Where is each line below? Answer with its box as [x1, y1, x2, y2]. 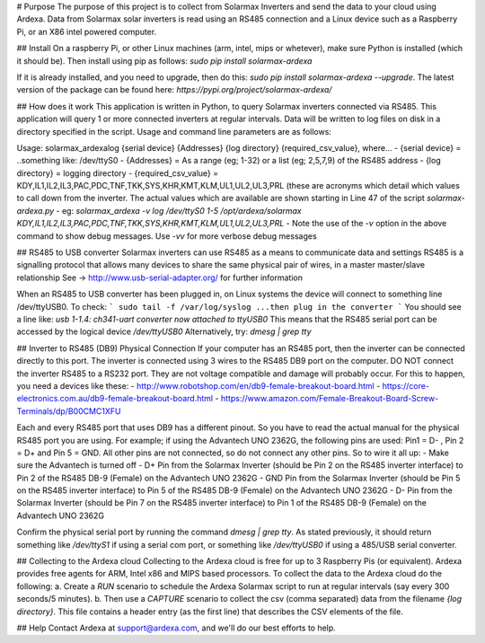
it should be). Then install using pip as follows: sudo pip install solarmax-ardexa [16, 55, 313, 66]
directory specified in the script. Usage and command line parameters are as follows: [16, 126, 332, 137]
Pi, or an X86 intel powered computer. [16, 26, 157, 37]
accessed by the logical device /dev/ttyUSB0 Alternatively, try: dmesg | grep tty [16, 326, 312, 337]
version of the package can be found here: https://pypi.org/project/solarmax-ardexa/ [16, 84, 332, 95]
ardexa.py [16, 205, 55, 216]
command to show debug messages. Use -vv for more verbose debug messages [16, 230, 318, 242]
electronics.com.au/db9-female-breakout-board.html [16, 393, 214, 404]
